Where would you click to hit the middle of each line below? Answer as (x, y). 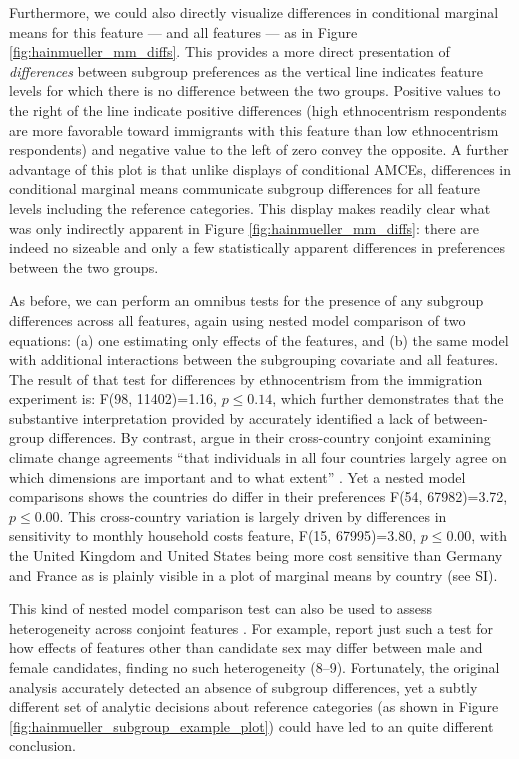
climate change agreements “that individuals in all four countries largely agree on (258, 457)
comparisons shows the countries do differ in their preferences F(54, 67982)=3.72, (258, 496)
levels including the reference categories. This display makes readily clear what (250, 207)
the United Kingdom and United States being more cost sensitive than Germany (256, 555)
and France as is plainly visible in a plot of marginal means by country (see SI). (253, 574)
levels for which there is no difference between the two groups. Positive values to (255, 90)
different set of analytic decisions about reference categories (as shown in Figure (254, 706)
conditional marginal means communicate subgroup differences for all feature (244, 188)
